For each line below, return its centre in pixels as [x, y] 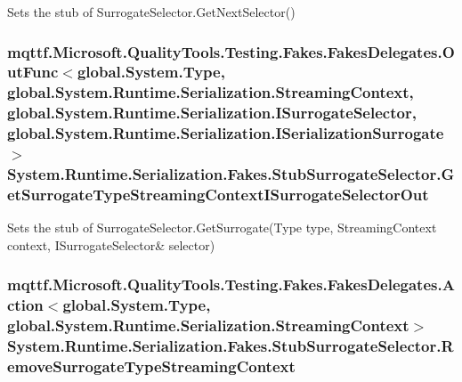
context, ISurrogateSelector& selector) [111, 244]
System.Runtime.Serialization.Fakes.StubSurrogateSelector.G [231, 174]
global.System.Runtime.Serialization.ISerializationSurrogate [226, 133]
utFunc [33, 72]
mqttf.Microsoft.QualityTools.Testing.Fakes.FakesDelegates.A [231, 284]
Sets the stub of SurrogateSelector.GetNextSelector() [151, 12]
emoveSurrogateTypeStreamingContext [151, 366]
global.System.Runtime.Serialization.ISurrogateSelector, [212, 113]
